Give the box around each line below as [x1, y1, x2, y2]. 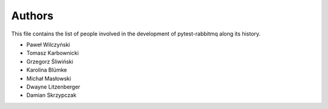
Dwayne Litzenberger [26, 83, 81, 90]
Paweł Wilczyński [26, 41, 70, 48]
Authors [11, 9, 54, 22]
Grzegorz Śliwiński [26, 58, 73, 65]
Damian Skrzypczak [26, 92, 77, 99]
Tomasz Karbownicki [26, 49, 79, 57]
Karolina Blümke [26, 66, 67, 73]
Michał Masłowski [26, 75, 71, 82]
